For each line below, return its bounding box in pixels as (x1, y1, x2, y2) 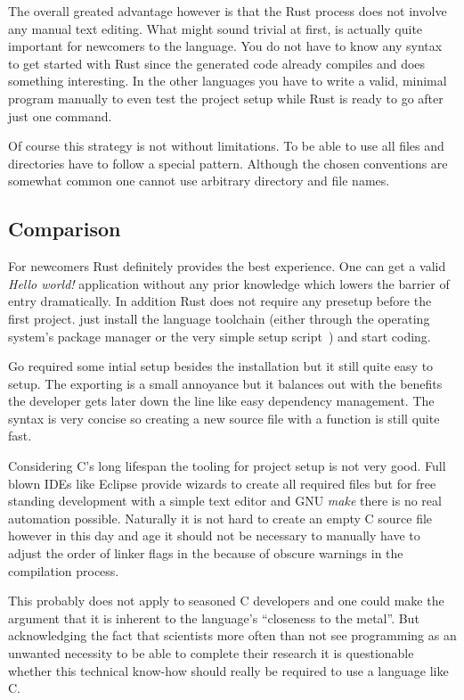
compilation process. (8, 561, 119, 580)
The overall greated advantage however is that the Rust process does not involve (8, 2, 447, 20)
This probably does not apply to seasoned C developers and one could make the (8, 591, 444, 610)
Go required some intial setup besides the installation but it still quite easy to (8, 357, 434, 375)
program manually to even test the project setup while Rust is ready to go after (8, 88, 444, 107)
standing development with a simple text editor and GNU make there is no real (8, 491, 442, 510)
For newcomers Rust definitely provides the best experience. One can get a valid (8, 257, 446, 276)
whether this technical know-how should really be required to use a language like (8, 661, 449, 679)
